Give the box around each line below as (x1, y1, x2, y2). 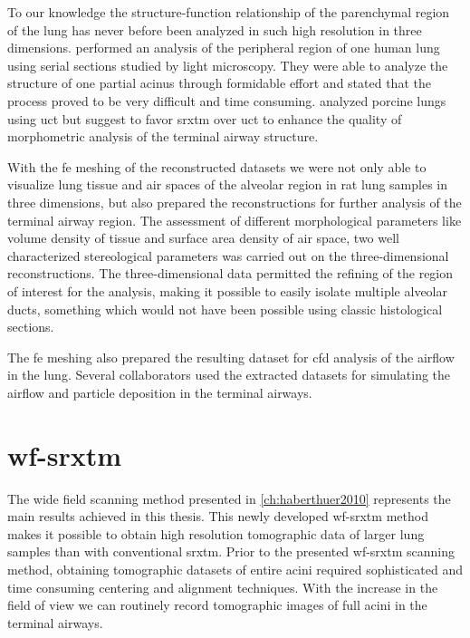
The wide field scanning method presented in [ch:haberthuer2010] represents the (7, 488, 451, 507)
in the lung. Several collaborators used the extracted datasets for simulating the (7, 365, 451, 384)
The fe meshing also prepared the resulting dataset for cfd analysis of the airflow (7, 347, 455, 366)
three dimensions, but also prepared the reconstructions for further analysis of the (7, 192, 462, 211)
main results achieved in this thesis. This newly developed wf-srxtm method (7, 507, 428, 526)
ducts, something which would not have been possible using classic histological (7, 299, 443, 318)
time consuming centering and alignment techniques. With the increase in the (7, 577, 438, 596)
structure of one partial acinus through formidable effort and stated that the (7, 73, 431, 92)
